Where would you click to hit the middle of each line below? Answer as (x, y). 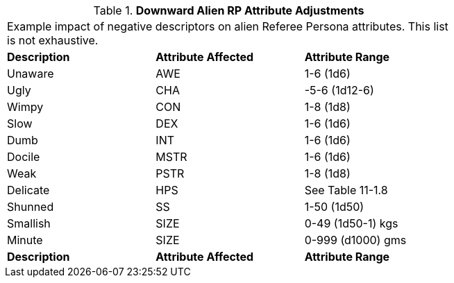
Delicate (28, 190)
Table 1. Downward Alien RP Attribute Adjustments (229, 10)
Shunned (31, 207)
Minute (25, 240)
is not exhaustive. (53, 40)
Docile (24, 157)
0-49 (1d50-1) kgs (351, 223)
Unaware (31, 74)
